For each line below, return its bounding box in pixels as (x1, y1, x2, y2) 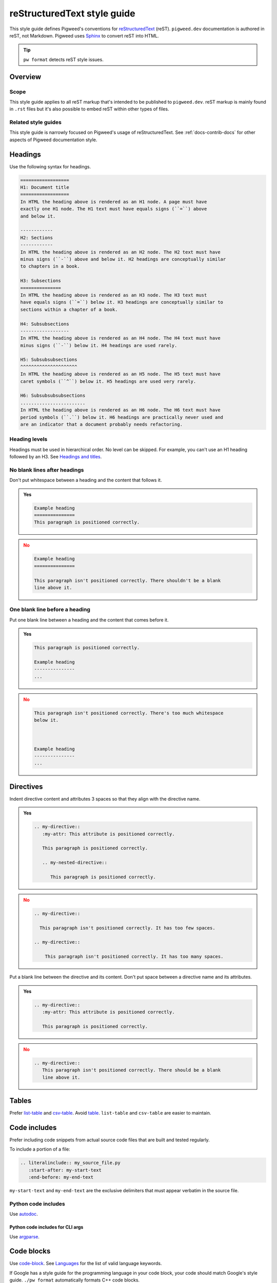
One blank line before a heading (9, 606, 91, 613)
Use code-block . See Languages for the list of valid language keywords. (9, 1260, 162, 1267)
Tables (9, 1096, 32, 1105)
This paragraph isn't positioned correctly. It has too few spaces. (39, 925, 215, 931)
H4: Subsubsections (20, 321, 69, 327)
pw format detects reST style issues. (23, 56, 104, 63)
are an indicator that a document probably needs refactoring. (20, 421, 183, 427)
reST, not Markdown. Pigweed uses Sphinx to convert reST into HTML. (9, 32, 159, 38)
